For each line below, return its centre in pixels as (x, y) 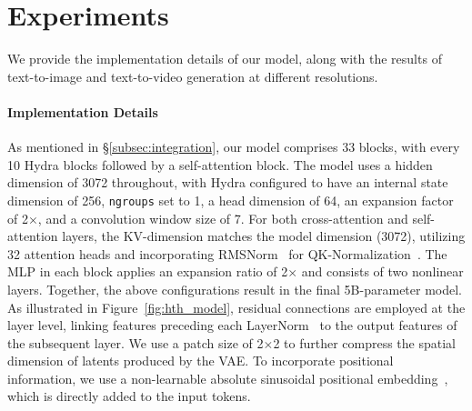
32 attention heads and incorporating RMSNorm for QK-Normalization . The (227, 253)
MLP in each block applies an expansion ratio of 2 (148, 271)
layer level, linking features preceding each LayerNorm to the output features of (232, 325)
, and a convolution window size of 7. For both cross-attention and (223, 218)
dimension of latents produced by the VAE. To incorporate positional (201, 361)
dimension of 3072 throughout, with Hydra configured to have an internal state (228, 182)
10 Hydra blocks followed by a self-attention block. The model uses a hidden (220, 164)
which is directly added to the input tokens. (129, 396)
